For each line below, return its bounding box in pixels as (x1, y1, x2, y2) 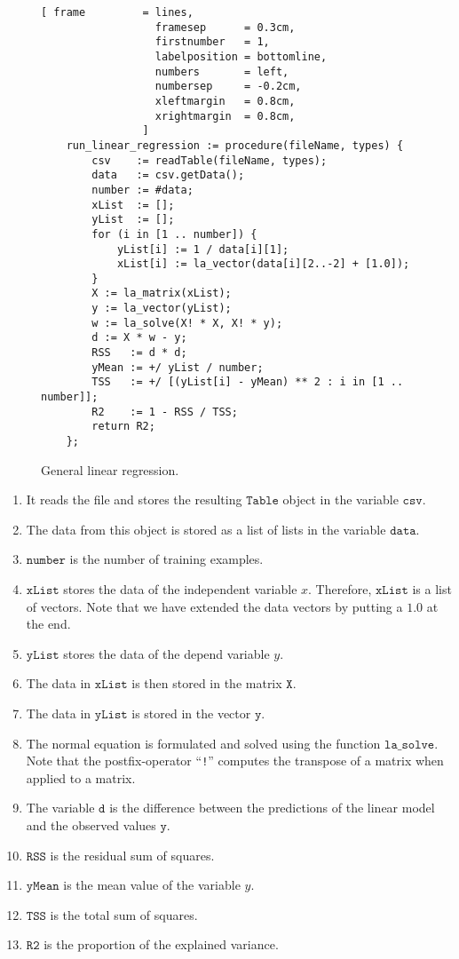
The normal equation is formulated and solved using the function (26, 733, 381, 752)
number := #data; (91, 183, 194, 196)
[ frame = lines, (41, 6, 194, 19)
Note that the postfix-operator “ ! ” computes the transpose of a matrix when (26, 751, 444, 770)
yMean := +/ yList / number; (91, 361, 264, 374)
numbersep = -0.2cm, (154, 80, 302, 93)
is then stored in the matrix (131, 674, 282, 693)
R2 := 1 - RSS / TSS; (91, 405, 238, 418)
